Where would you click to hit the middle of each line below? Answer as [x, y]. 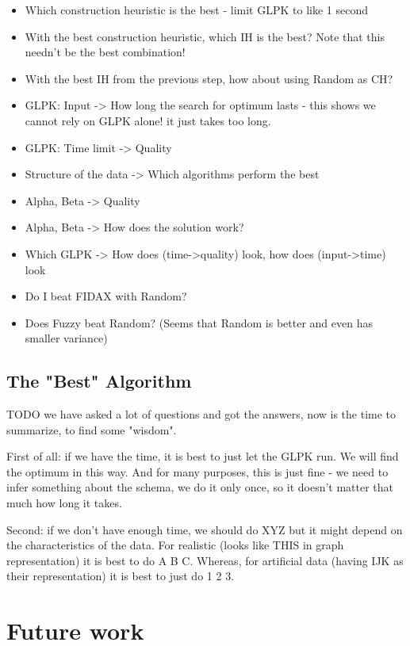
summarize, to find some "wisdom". [92, 429]
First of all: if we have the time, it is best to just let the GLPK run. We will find [203, 456]
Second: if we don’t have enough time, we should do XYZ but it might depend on [205, 529]
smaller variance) [66, 338]
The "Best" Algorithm [99, 381]
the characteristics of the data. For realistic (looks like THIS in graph [175, 545]
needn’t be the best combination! [105, 52]
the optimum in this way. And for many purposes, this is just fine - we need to [197, 471]
